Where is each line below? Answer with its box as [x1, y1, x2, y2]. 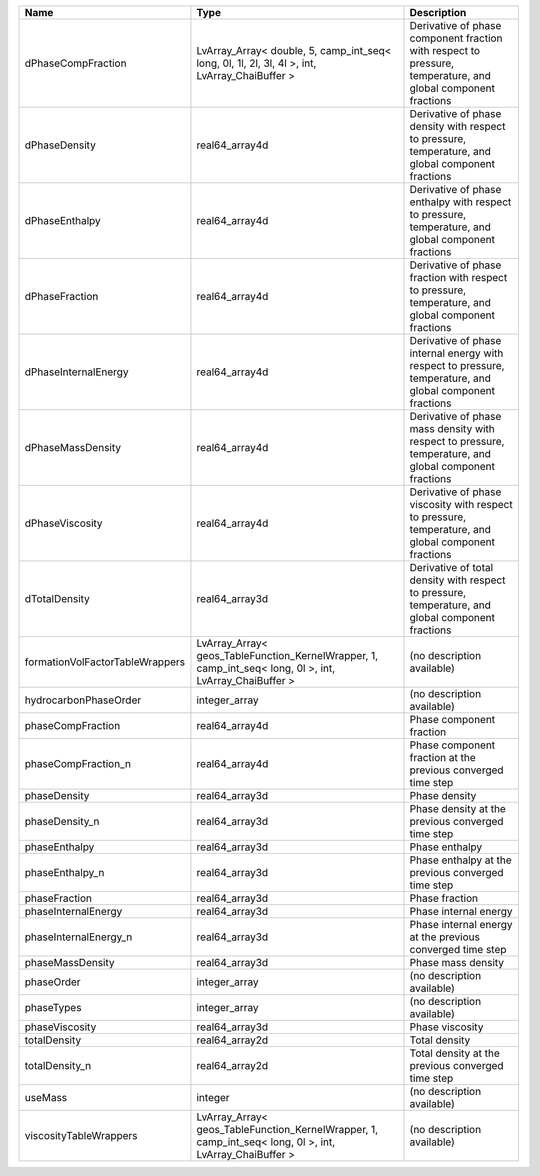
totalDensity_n [24, 1059, 92, 1072]
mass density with [409, 422, 495, 435]
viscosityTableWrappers [24, 1129, 139, 1142]
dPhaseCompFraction [24, 56, 127, 70]
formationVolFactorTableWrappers [24, 655, 186, 669]
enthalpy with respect [409, 195, 512, 209]
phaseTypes [24, 1001, 82, 1014]
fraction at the [409, 751, 477, 764]
